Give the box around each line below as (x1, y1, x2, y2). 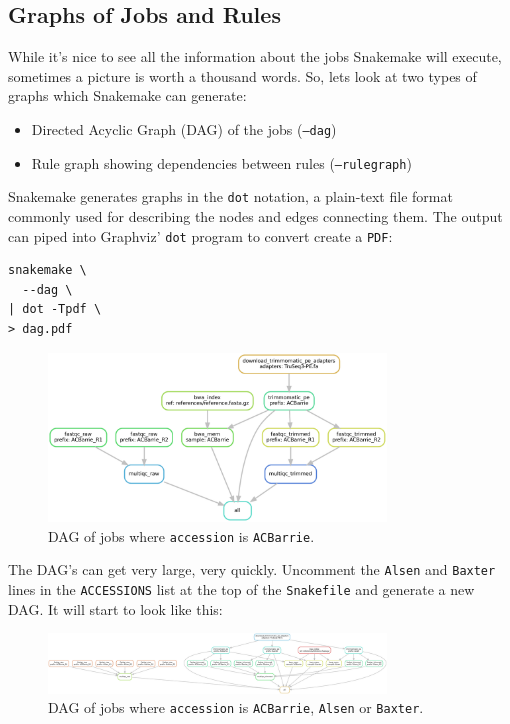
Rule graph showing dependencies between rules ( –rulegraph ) (31, 152, 412, 173)
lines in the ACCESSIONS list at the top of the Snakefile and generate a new (8, 579, 475, 600)
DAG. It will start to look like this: (8, 598, 223, 619)
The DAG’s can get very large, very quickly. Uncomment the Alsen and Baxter (8, 559, 496, 580)
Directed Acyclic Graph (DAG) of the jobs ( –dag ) (31, 118, 337, 139)
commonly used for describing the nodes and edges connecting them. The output (8, 205, 503, 226)
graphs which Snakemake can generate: (8, 85, 247, 106)
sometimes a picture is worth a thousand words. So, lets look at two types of (8, 65, 477, 86)
